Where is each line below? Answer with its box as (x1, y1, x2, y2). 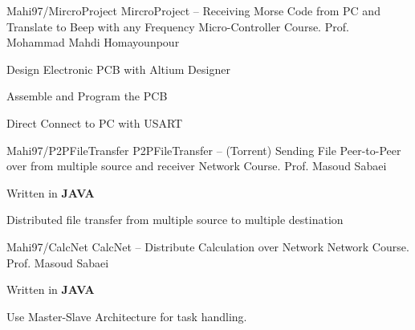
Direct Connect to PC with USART (6, 114, 183, 131)
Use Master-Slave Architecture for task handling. (6, 308, 247, 324)
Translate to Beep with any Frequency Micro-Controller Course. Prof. (6, 18, 349, 35)
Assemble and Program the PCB (6, 88, 168, 104)
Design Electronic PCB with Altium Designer (6, 60, 230, 77)
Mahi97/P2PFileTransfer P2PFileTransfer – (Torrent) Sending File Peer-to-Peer (6, 141, 401, 158)
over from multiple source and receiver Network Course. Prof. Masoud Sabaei (6, 157, 387, 174)
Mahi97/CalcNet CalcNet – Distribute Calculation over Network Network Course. (6, 238, 409, 255)
